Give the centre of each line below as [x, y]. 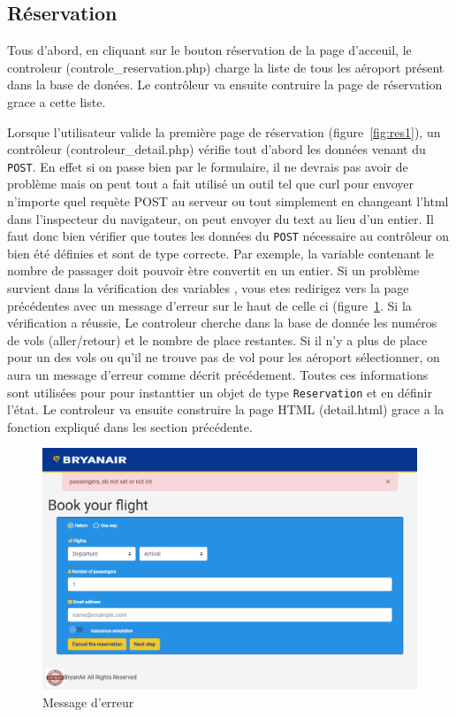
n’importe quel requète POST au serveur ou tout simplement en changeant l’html [228, 201]
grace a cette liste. [57, 101]
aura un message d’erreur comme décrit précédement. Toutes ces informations [218, 375]
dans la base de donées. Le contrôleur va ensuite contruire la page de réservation [225, 85]
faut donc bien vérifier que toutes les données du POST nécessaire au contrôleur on [228, 236]
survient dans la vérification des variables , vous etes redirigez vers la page [208, 288]
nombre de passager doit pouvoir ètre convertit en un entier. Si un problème [213, 270]
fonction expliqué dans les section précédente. [130, 426]
